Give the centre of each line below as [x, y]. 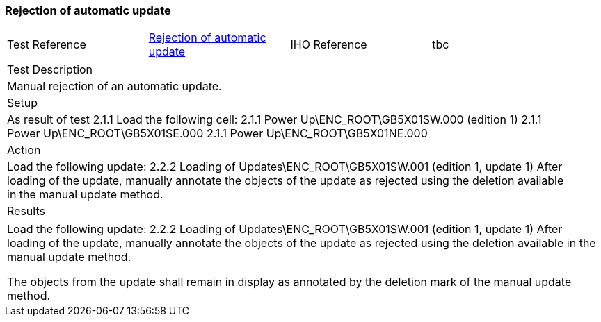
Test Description [50, 70]
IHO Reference [329, 45]
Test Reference [47, 45]
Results [26, 211]
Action [24, 150]
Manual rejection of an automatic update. [114, 86]
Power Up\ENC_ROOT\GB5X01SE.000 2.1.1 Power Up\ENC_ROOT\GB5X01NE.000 [217, 134]
